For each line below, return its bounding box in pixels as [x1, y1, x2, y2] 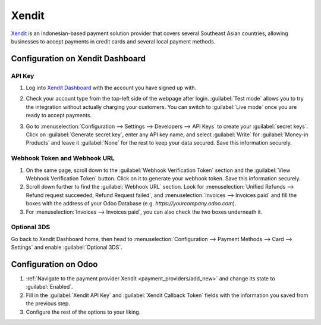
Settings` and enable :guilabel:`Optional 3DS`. [11, 244, 123, 251]
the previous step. [26, 300, 71, 307]
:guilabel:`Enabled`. [26, 283, 74, 290]
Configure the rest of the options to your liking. [26, 308, 141, 315]
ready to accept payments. [26, 112, 92, 119]
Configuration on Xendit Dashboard [11, 54, 146, 64]
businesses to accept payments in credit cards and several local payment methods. [11, 37, 216, 45]
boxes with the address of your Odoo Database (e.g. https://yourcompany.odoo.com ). [26, 200, 237, 207]
